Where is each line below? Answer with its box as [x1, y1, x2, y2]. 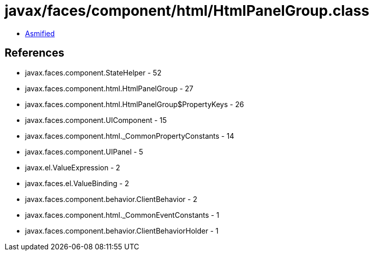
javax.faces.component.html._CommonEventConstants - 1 [25, 210, 219, 219]
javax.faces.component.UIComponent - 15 [25, 115, 167, 124]
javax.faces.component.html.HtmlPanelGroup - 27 [25, 84, 194, 93]
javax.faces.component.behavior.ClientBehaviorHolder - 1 [25, 226, 219, 235]
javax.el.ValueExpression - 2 [25, 163, 121, 172]
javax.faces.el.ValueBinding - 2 [25, 178, 129, 188]
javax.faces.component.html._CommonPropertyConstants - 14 [25, 131, 235, 140]
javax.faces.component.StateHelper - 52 [25, 68, 161, 77]
